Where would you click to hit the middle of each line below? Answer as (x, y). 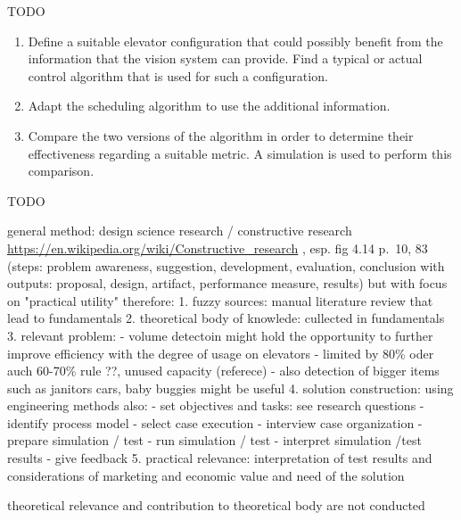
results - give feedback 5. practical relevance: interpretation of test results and (220, 458)
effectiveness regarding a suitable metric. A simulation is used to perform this (240, 153)
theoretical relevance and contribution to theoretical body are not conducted (216, 505)
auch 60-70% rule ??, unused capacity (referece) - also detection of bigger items (223, 371)
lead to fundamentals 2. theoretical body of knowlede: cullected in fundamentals (226, 318)
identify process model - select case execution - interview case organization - (215, 422)
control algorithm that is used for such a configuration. (178, 75)
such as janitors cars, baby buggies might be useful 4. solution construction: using (230, 388)
